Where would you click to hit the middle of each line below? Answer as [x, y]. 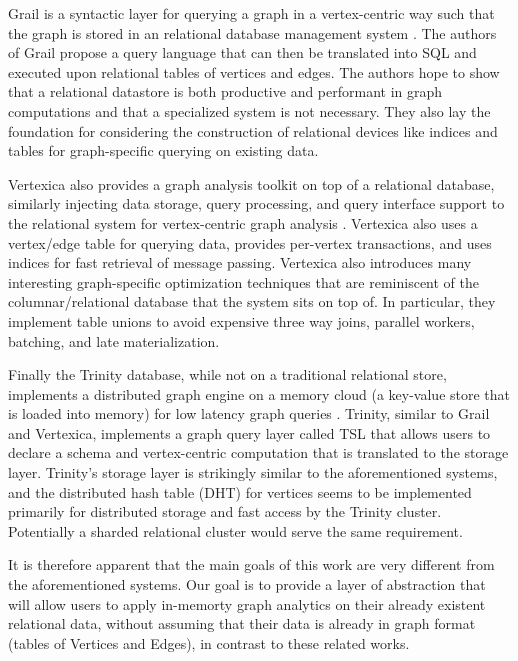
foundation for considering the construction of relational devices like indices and [253, 130]
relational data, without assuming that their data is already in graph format [242, 623]
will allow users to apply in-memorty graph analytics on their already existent [247, 603]
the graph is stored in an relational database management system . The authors [252, 32]
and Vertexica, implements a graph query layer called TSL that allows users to [249, 432]
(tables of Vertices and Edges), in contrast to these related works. [209, 642]
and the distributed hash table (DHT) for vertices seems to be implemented [240, 491]
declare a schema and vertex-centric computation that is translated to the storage [258, 452]
